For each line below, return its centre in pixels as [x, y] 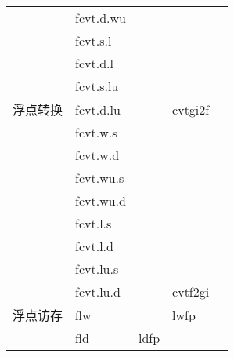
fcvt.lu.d [98, 291]
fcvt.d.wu [101, 18]
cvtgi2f [191, 109]
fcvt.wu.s [100, 178]
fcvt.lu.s [97, 269]
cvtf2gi [191, 291]
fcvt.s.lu [97, 86]
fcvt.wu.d [101, 200]
